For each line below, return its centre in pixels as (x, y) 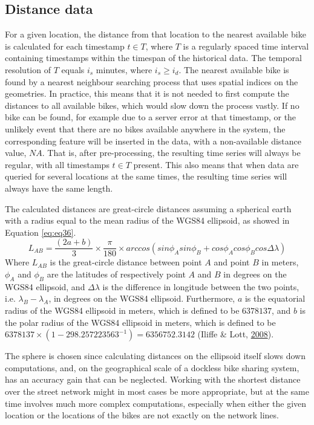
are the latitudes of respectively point (116, 274)
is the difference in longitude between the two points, (201, 286)
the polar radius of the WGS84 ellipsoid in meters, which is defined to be (140, 322)
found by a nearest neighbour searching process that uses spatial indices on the (152, 81)
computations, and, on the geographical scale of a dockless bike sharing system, (152, 367)
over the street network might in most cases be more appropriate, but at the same (157, 391)
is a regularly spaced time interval (246, 46)
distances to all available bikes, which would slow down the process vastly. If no (152, 105)
